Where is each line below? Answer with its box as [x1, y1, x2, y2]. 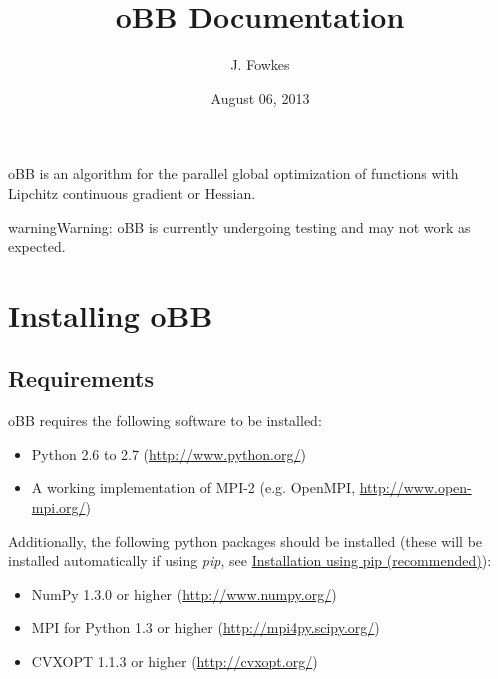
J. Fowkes [230, 54, 290, 75]
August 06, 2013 [210, 87, 310, 108]
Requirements [8, 363, 154, 394]
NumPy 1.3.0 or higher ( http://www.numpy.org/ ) [31, 583, 337, 604]
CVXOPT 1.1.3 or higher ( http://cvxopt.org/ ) [31, 651, 318, 672]
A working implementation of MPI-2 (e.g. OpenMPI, [31, 477, 356, 498]
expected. [8, 236, 66, 257]
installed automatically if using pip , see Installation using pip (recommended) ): [8, 550, 492, 571]
